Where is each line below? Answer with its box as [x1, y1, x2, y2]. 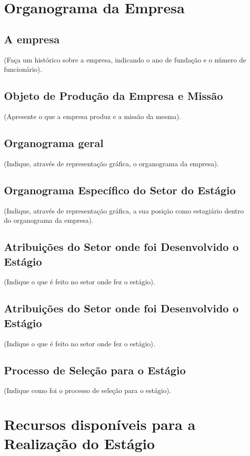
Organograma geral [4, 135, 104, 150]
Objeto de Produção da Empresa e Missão [4, 88, 223, 103]
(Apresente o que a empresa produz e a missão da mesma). [4, 111, 181, 121]
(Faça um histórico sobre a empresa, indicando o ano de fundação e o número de [4, 54, 246, 64]
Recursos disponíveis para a [4, 414, 195, 434]
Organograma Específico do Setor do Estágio [4, 182, 236, 197]
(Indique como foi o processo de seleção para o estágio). [4, 385, 171, 395]
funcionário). [4, 64, 42, 74]
